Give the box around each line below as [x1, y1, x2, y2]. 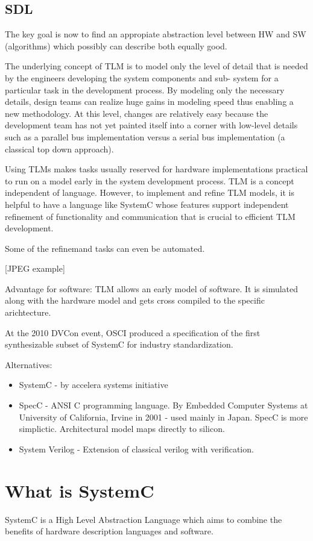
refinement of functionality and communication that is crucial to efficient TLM [5, 210, 296, 222]
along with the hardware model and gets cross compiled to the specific [5, 294, 265, 307]
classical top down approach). [5, 142, 114, 155]
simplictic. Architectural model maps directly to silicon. [19, 422, 225, 435]
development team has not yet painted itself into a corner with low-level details [5, 119, 298, 131]
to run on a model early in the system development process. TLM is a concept [5, 174, 294, 187]
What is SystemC [5, 478, 154, 502]
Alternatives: [5, 358, 52, 371]
